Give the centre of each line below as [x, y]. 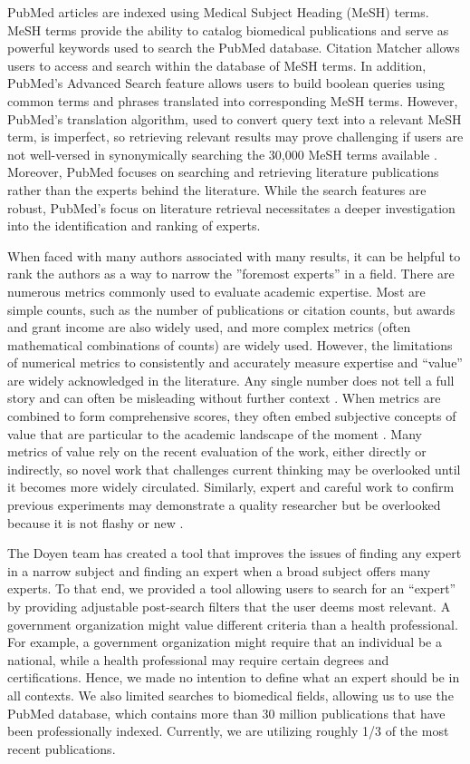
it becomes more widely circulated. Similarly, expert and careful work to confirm [231, 487]
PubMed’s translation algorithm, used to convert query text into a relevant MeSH [235, 118]
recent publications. [62, 748]
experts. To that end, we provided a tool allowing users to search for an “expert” [232, 588]
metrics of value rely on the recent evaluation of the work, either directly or [217, 451]
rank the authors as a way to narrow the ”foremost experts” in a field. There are [231, 274]
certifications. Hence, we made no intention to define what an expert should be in [234, 677]
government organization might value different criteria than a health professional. [233, 624]
